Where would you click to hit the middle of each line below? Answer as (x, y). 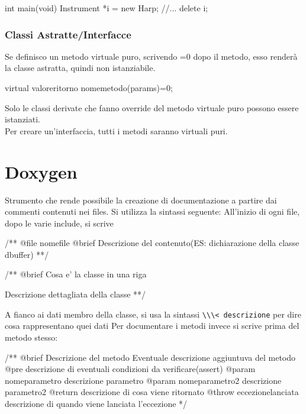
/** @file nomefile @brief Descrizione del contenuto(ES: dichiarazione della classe (152, 243)
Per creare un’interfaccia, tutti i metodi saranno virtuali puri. (116, 130)
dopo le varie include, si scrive (59, 223)
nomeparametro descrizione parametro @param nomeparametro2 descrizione (143, 380)
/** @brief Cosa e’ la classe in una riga (76, 274)
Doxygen (41, 171)
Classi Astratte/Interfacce (68, 34)
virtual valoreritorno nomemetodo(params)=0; (89, 88)
